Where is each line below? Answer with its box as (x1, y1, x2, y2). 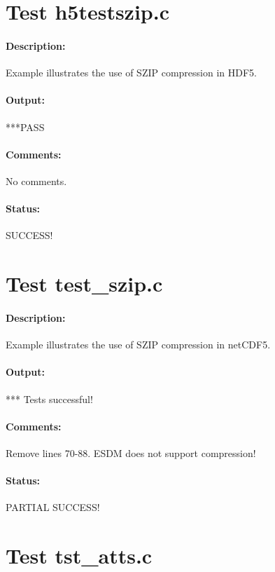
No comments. (6, 173, 67, 188)
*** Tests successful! (6, 391, 93, 406)
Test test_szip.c (6, 269, 163, 298)
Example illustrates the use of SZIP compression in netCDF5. (6, 337, 271, 352)
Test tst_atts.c (6, 541, 153, 570)
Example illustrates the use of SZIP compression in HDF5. (6, 65, 258, 80)
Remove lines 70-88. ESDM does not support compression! (6, 445, 256, 460)
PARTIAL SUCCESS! (6, 500, 100, 515)
